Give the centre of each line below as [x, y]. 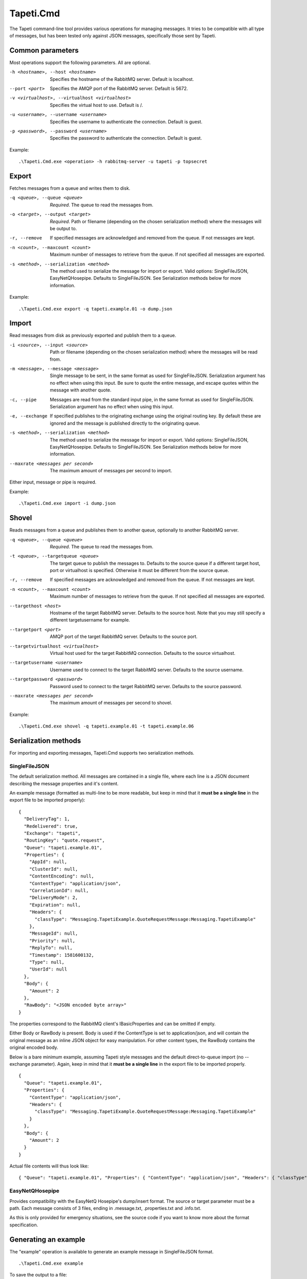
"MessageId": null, [53, 933]
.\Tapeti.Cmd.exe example [51, 1263]
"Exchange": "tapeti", [52, 833]
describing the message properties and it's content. [64, 783]
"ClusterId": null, [53, 869]
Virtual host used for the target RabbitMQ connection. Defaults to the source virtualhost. [142, 653]
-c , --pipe [23, 400]
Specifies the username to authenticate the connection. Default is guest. [126, 122]
